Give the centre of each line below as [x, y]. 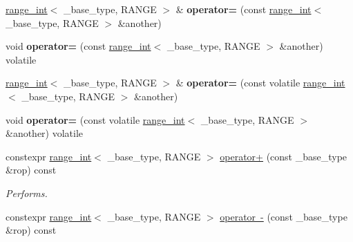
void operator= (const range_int [78, 46]
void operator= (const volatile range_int [95, 119]
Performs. [27, 193]
